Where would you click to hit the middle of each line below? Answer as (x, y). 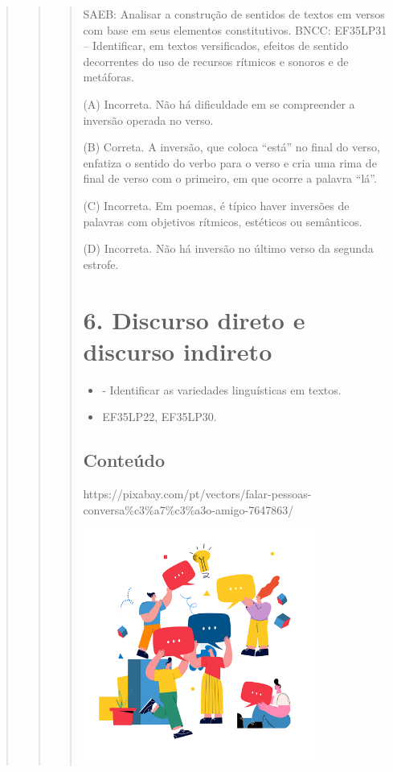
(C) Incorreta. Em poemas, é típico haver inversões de (216, 205)
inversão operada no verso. (148, 120)
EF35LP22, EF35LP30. (160, 417)
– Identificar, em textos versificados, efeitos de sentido (216, 45)
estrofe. (101, 264)
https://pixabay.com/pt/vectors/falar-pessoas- (197, 494)
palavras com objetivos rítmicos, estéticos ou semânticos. (223, 221)
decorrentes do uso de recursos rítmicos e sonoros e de (216, 61)
